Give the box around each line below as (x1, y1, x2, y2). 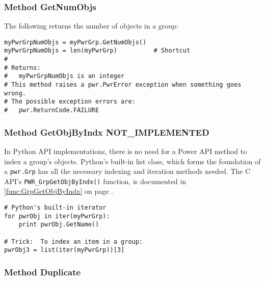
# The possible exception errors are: (4, 98, 136, 106)
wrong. (4, 89, 26, 97)
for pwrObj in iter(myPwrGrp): (4, 212, 110, 220)
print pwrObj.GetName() (18, 221, 99, 228)
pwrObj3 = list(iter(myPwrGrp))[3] (4, 246, 125, 254)
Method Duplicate (4, 265, 81, 278)
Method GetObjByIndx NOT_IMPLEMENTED (4, 125, 209, 138)
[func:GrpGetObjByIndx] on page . (4, 186, 113, 196)
